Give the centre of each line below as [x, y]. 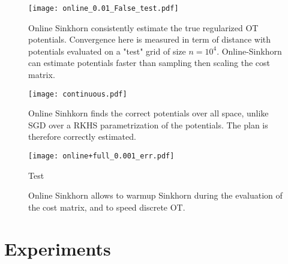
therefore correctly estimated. [82, 136]
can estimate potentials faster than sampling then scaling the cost [149, 63]
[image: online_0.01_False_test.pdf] [103, 8]
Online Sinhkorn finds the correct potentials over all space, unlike [148, 113]
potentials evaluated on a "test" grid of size [107, 51]
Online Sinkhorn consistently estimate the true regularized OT [143, 27]
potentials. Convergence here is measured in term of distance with [150, 39]
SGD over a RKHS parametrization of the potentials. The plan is [148, 124]
